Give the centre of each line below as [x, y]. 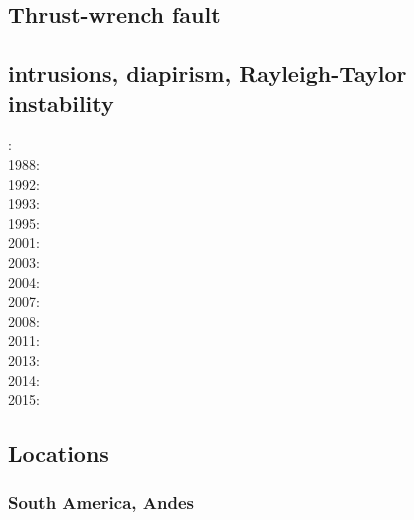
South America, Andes [101, 502]
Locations [58, 453]
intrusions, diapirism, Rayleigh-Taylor [207, 73]
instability [61, 102]
